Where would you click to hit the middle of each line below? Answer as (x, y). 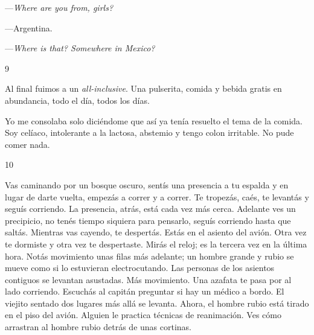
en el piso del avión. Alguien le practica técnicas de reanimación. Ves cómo (143, 315)
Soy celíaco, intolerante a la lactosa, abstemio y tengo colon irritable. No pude (149, 132)
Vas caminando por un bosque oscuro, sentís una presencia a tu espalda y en (147, 184)
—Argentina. (29, 27)
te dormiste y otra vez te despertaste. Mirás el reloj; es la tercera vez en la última (156, 244)
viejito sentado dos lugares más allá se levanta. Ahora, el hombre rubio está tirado (157, 303)
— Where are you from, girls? (59, 7)
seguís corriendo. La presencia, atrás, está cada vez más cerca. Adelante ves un (150, 209)
